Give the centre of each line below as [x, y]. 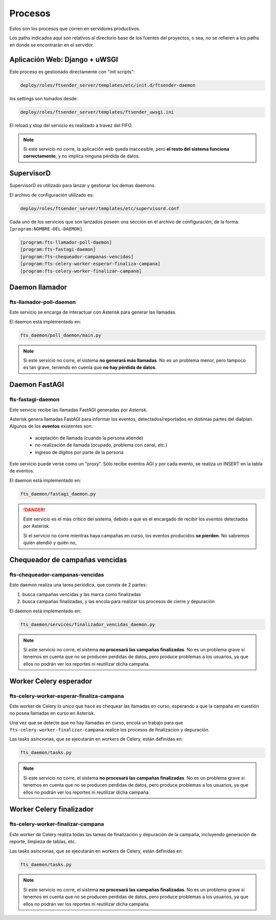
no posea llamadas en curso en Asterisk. [52, 713]
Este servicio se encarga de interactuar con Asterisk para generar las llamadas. [93, 312]
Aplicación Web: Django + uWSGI [64, 60]
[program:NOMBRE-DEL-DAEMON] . [47, 229]
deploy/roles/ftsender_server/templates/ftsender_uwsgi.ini [97, 112]
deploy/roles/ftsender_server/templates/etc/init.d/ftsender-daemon [108, 85]
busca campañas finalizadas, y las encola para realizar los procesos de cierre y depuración [118, 601]
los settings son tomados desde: [44, 99]
